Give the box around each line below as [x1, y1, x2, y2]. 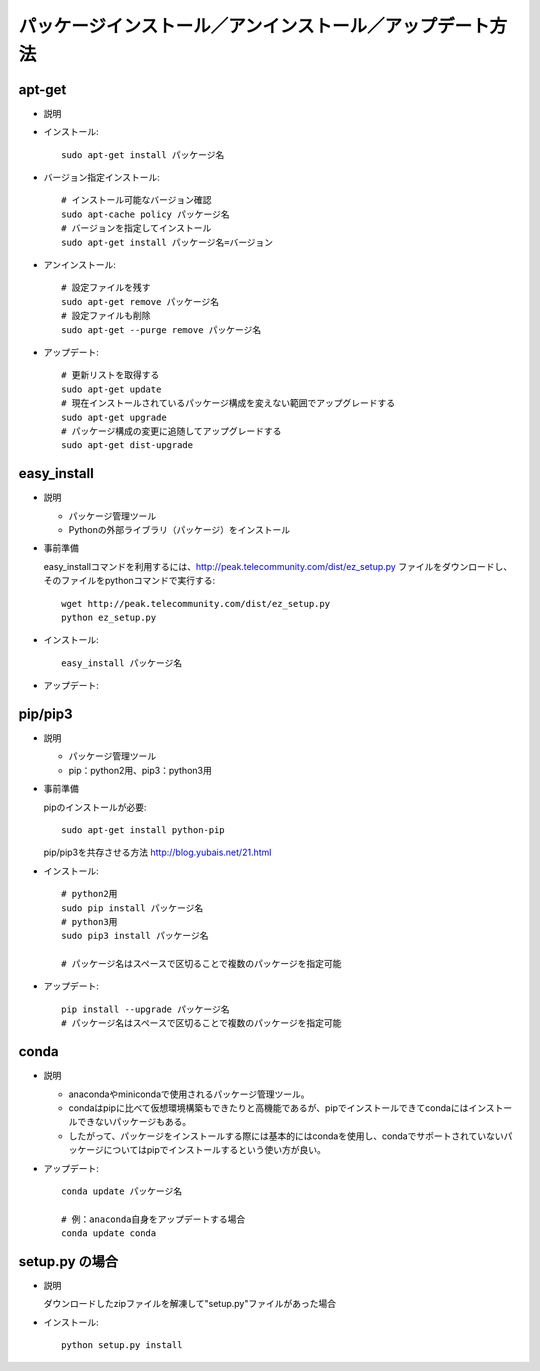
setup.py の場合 [18, 1253, 119, 1270]
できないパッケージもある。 [76, 1116, 192, 1128]
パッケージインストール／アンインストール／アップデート [18, 15, 490, 37]
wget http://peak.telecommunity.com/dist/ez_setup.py [61, 598, 330, 609]
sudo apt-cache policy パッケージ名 [61, 208, 230, 220]
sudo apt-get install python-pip [61, 824, 225, 835]
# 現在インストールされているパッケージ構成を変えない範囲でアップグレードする [61, 398, 395, 409]
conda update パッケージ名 [61, 1185, 183, 1197]
